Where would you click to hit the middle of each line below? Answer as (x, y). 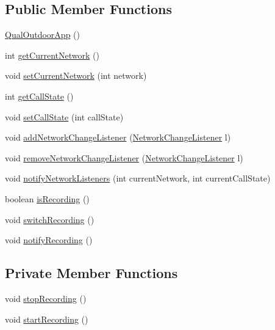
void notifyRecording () (49, 240)
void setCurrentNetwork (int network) (76, 75)
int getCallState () (39, 96)
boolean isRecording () (47, 198)
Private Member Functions (91, 273)
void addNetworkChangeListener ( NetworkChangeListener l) (118, 137)
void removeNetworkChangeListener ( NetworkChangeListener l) (124, 157)
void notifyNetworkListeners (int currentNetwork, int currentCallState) (138, 178)
